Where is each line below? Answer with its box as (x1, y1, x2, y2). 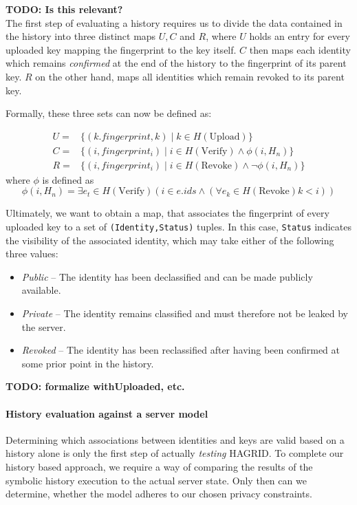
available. (21, 283, 61, 297)
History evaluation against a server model (6, 406, 208, 420)
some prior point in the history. (21, 356, 154, 370)
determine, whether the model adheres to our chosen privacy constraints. (6, 486, 312, 501)
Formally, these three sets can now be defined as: (6, 106, 212, 120)
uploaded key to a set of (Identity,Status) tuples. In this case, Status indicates (6, 219, 351, 234)
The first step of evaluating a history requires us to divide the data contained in (6, 15, 343, 30)
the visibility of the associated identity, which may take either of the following (6, 233, 334, 247)
